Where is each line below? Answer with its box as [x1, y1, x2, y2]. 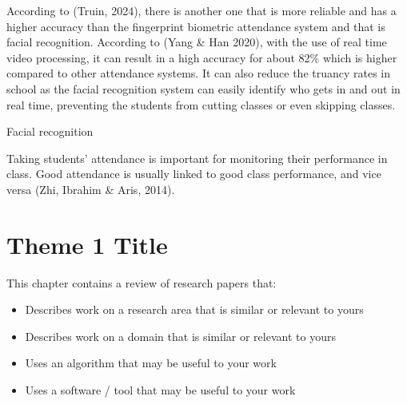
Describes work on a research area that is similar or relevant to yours [25, 301, 364, 318]
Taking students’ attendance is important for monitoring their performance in [6, 149, 388, 166]
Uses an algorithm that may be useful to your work [25, 354, 277, 371]
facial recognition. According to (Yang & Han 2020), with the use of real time [6, 34, 387, 50]
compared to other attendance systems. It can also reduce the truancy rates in [6, 65, 391, 81]
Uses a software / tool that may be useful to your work [25, 382, 296, 398]
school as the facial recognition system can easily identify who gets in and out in [6, 80, 401, 97]
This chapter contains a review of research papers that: [6, 274, 277, 291]
